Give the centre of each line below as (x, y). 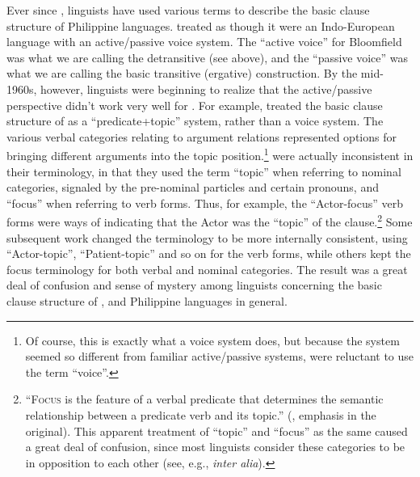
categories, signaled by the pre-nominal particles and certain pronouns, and (193, 187)
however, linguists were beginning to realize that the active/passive (206, 89)
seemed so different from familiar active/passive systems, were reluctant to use (220, 356)
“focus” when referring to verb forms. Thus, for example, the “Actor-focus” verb (205, 203)
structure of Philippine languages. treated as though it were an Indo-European (201, 25)
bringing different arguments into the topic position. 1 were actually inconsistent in (210, 154)
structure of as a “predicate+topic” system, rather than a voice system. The (195, 121)
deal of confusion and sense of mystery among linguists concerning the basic (194, 285)
